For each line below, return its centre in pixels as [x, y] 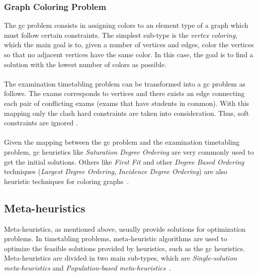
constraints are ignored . [41, 123]
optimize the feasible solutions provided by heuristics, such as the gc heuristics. [125, 248]
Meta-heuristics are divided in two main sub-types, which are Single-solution [121, 258]
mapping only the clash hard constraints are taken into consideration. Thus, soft [127, 113]
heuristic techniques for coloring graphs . [67, 181]
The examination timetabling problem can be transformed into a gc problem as [125, 83]
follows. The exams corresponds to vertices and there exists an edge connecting [125, 93]
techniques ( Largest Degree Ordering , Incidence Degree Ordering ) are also [116, 171]
